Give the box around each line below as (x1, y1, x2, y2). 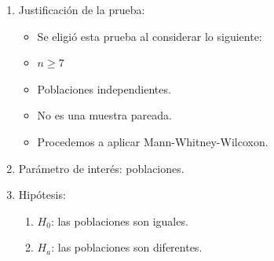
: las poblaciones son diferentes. (51, 239, 203, 255)
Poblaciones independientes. (37, 80, 171, 97)
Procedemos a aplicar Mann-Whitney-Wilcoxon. (37, 133, 269, 149)
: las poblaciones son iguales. (50, 212, 188, 229)
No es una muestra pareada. (37, 107, 172, 123)
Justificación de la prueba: (18, 2, 145, 17)
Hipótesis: (18, 186, 66, 203)
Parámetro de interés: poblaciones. (18, 160, 184, 176)
